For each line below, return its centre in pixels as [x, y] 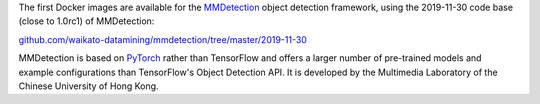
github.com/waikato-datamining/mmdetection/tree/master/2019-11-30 [162, 39]
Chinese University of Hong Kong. [88, 86]
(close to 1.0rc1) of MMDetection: [86, 21]
